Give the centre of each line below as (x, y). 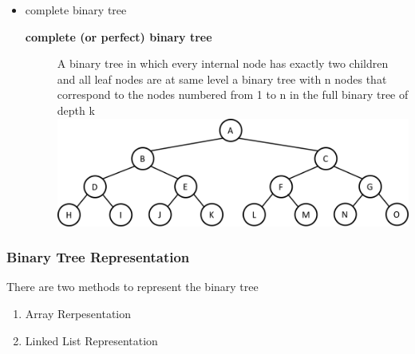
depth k (76, 110)
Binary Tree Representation (98, 257)
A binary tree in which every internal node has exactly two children (223, 63)
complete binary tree (76, 10)
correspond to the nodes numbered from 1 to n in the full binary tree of (233, 94)
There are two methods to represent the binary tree (132, 287)
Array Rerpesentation (78, 313)
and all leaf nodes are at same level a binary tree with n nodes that (222, 79)
